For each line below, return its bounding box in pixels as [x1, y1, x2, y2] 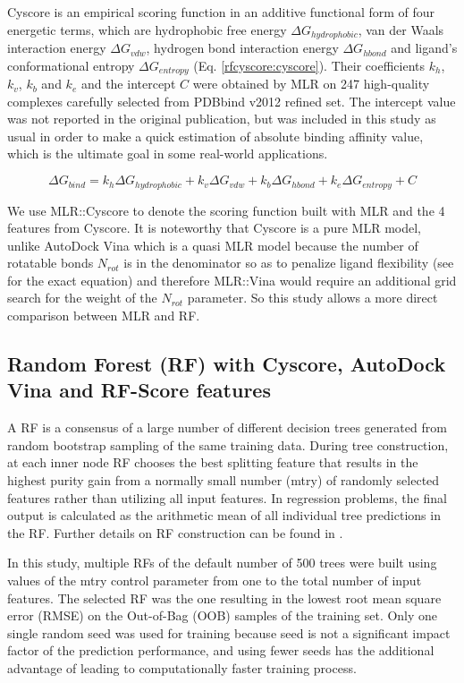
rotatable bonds [7, 253, 94, 272]
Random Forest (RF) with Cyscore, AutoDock [7, 350, 446, 378]
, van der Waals [358, 20, 444, 38]
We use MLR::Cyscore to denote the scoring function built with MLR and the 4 [7, 201, 445, 219]
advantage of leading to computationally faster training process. [7, 658, 357, 677]
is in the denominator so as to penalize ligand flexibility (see [123, 253, 454, 272]
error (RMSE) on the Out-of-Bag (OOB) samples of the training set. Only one [7, 606, 438, 625]
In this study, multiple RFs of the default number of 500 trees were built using [7, 553, 437, 572]
